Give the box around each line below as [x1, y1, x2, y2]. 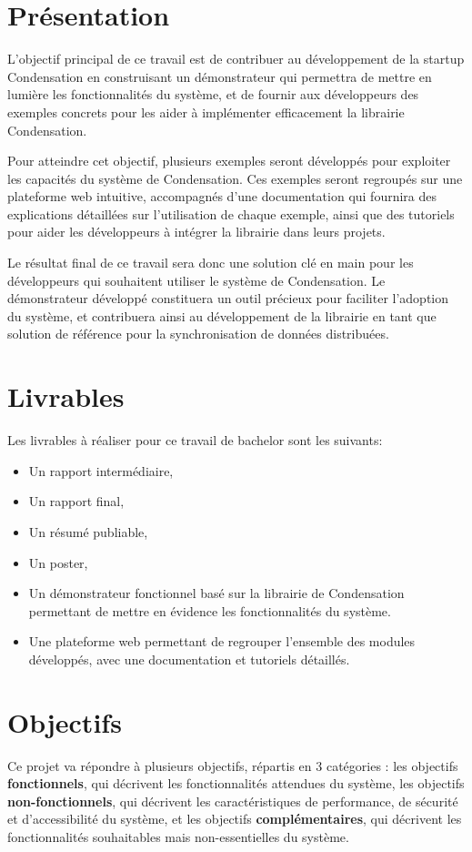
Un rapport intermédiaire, [28, 461, 174, 480]
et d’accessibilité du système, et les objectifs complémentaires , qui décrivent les [7, 809, 462, 828]
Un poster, [28, 553, 88, 572]
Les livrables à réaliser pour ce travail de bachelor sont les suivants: [7, 431, 383, 450]
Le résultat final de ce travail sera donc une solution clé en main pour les [7, 253, 414, 272]
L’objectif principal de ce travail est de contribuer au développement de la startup [7, 49, 465, 68]
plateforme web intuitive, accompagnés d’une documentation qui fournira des [7, 187, 437, 206]
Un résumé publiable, [28, 522, 148, 541]
